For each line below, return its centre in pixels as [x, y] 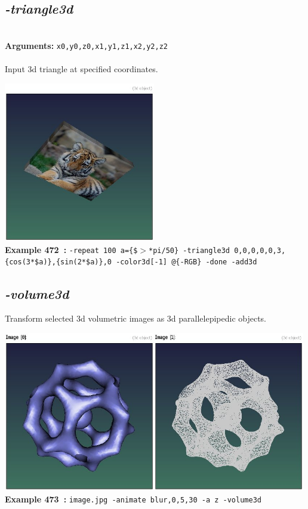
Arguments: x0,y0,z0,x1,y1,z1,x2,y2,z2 [86, 45]
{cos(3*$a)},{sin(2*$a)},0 [58, 262]
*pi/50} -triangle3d [190, 250]
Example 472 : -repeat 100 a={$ [71, 249]
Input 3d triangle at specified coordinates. [81, 69]
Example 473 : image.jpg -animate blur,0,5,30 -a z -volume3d [133, 499]
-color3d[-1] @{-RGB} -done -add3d [187, 262]
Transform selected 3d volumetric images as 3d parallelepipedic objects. [136, 318]
